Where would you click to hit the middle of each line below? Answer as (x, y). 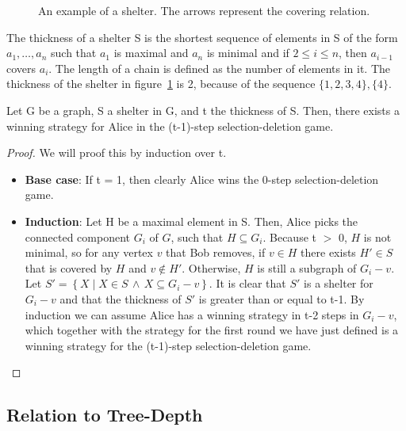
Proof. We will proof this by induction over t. (117, 153)
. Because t (289, 236)
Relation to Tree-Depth (105, 415)
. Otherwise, (211, 267)
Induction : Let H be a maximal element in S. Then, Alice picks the (192, 221)
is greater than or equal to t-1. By (282, 298)
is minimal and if (248, 53)
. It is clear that (247, 283)
